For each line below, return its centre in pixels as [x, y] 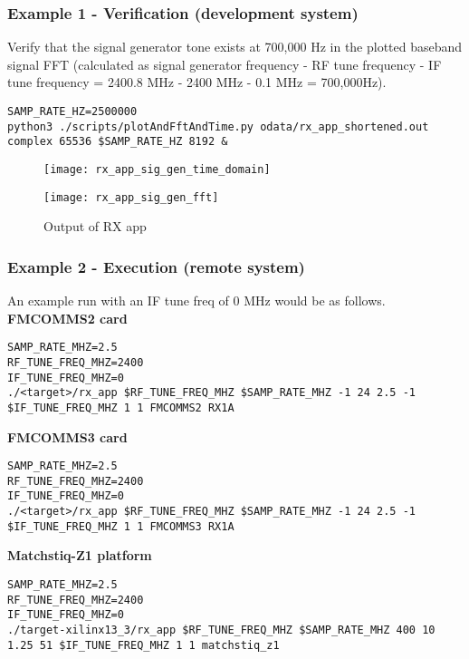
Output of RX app [95, 226]
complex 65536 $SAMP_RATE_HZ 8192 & [118, 142]
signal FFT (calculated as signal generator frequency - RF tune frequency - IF [225, 64]
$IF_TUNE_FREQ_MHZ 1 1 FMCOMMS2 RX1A [121, 407]
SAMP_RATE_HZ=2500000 [72, 111]
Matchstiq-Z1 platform [80, 555]
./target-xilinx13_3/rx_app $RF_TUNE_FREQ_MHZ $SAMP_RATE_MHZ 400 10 [221, 630]
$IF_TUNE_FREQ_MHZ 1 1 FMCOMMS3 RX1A [121, 526]
